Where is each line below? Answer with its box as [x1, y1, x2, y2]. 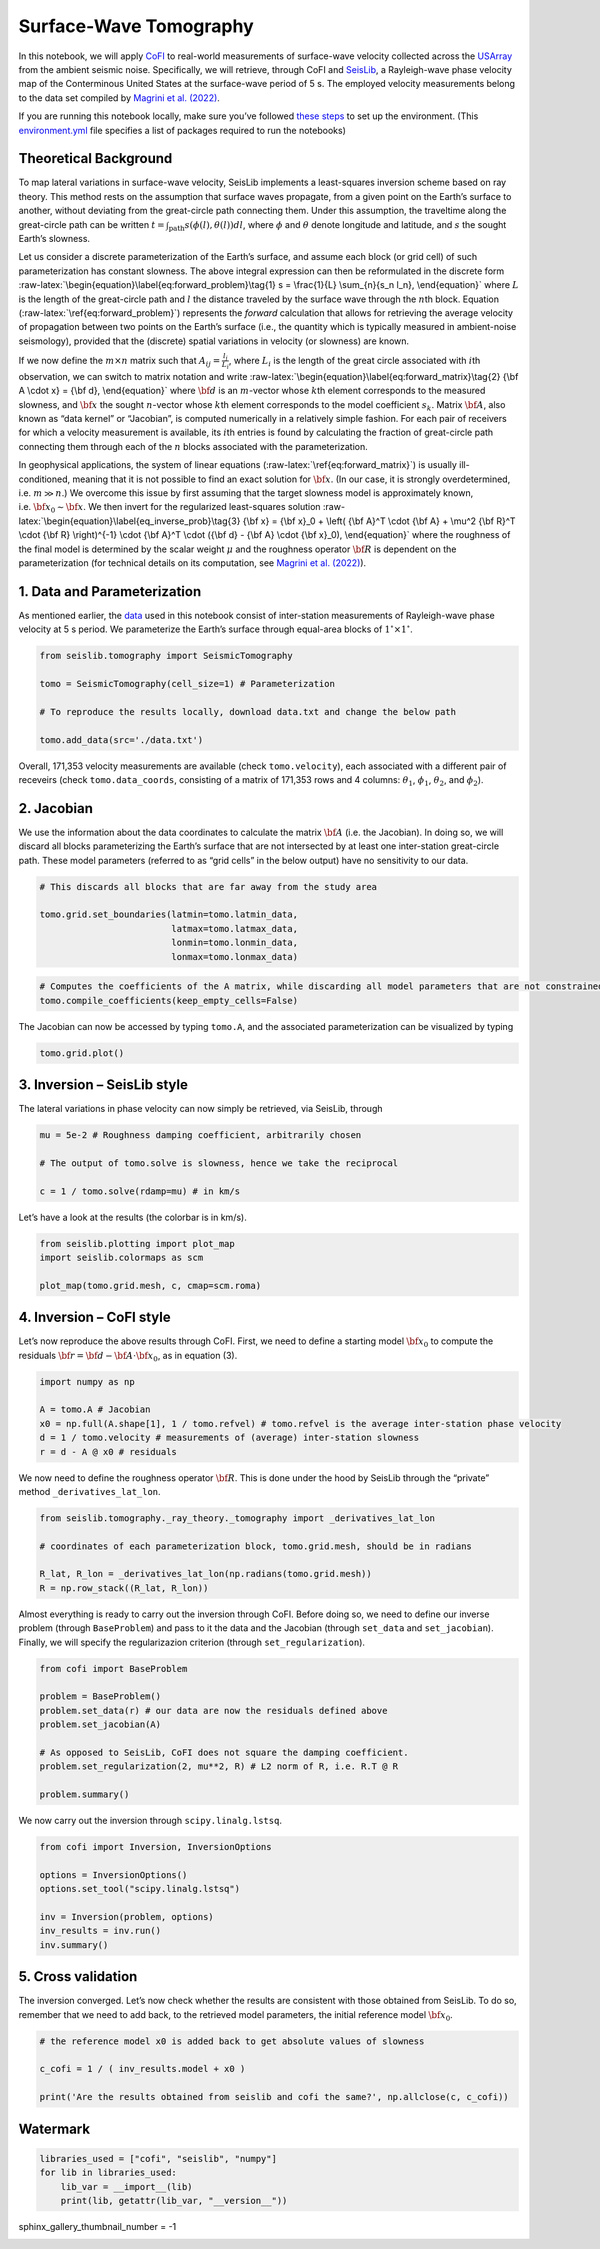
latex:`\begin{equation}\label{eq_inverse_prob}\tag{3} [18, 515, 241, 527]
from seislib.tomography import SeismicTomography [39, 650, 294, 662]
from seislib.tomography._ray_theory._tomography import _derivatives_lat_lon [39, 1512, 435, 1524]
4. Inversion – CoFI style [18, 1309, 171, 1326]
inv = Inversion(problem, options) [39, 1911, 214, 1923]
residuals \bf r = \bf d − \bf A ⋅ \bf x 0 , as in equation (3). [18, 1349, 238, 1364]
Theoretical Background [18, 150, 173, 167]
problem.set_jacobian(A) [39, 1719, 162, 1730]
